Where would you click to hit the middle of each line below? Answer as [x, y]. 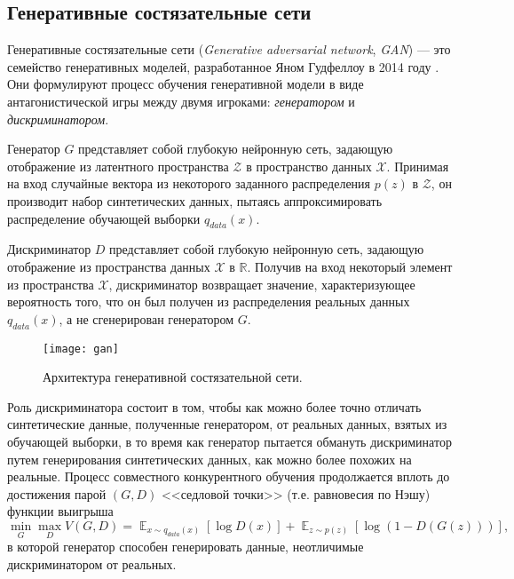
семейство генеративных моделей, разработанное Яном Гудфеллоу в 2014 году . [223, 66]
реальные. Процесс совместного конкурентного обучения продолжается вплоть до [229, 476]
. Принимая [418, 166]
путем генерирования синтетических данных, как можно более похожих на [210, 459]
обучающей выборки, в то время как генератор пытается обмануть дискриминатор [229, 441]
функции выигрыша [60, 511]
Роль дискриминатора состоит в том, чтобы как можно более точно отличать [214, 406]
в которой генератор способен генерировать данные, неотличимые [186, 547]
